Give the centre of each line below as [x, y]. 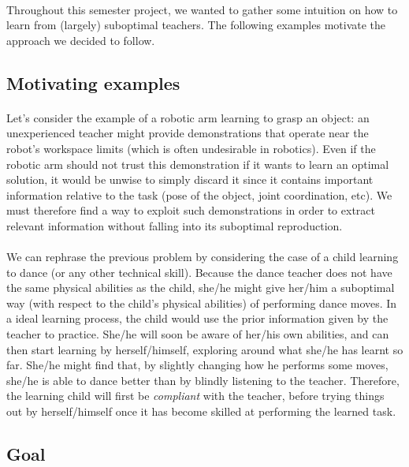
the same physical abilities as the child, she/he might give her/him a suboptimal [201, 288]
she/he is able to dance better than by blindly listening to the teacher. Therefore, [203, 380]
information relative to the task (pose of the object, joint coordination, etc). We [199, 194]
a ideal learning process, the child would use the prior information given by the [197, 318]
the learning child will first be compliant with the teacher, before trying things [195, 396]
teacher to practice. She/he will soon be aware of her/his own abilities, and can [198, 334]
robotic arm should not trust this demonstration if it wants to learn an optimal [198, 164]
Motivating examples [93, 82]
